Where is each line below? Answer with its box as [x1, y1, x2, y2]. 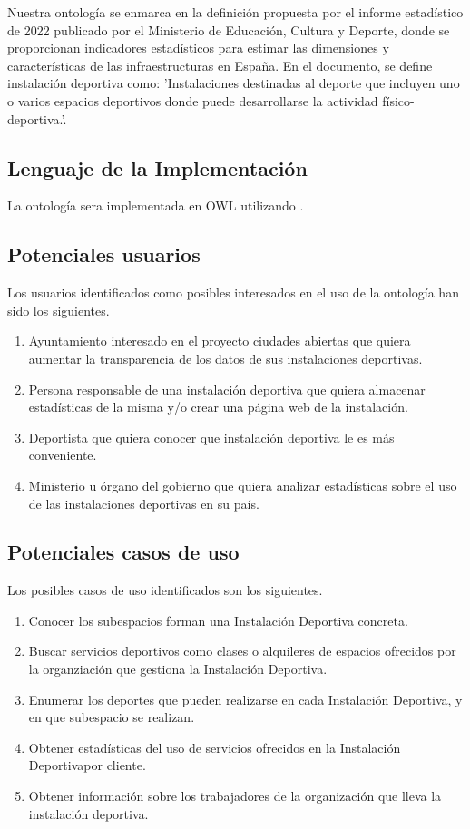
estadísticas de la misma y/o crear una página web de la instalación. [28, 397, 408, 416]
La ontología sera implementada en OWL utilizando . [7, 196, 304, 215]
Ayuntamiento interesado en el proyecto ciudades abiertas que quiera [28, 331, 411, 350]
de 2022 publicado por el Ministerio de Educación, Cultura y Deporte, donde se [7, 20, 450, 39]
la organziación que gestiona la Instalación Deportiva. [28, 659, 328, 678]
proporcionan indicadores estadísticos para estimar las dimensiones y [7, 38, 389, 57]
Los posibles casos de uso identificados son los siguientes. [7, 580, 323, 600]
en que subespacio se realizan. [28, 707, 195, 727]
